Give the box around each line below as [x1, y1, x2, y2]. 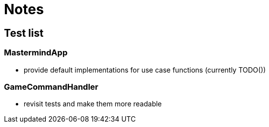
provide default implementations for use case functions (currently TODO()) [24, 65, 266, 74]
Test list [4, 26, 44, 39]
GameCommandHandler [4, 81, 99, 92]
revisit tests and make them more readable [24, 100, 162, 108]
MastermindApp [4, 48, 67, 58]
